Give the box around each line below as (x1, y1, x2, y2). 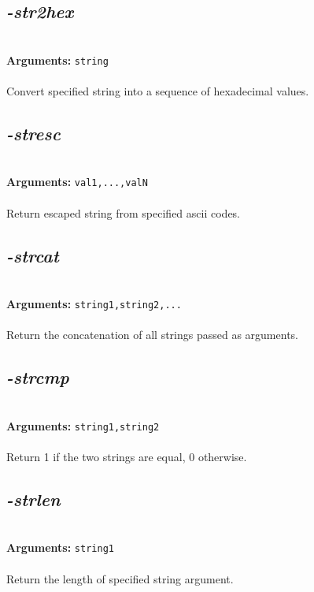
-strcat (6, 243, 59, 267)
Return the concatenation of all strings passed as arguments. (6, 326, 298, 343)
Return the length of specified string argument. (6, 570, 234, 586)
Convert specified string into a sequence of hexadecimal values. (6, 83, 309, 99)
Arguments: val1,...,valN (6, 173, 148, 190)
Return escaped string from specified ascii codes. (6, 204, 241, 221)
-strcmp (6, 365, 69, 389)
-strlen (6, 486, 61, 511)
